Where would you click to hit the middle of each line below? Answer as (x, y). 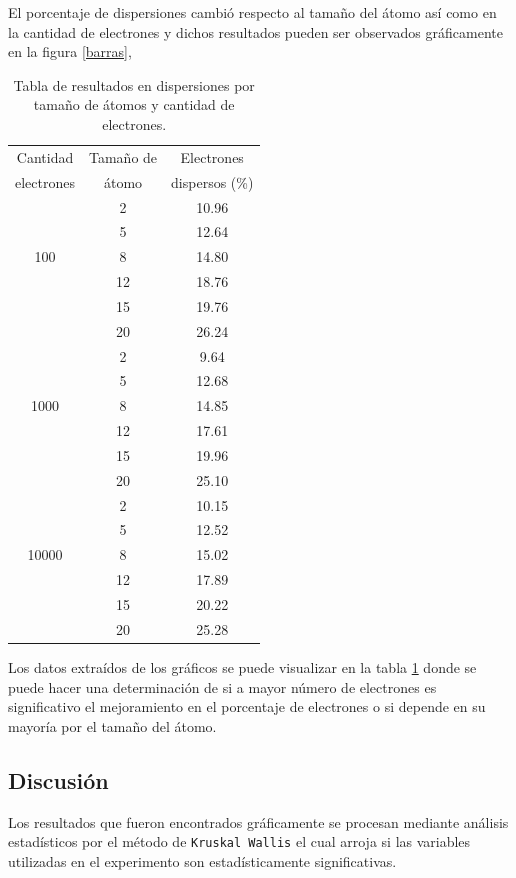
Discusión (58, 779)
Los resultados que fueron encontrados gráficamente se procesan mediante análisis (258, 821)
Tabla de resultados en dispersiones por (134, 84)
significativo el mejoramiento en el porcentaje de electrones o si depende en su (247, 706)
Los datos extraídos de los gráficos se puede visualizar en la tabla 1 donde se (242, 666)
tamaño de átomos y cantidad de (134, 104)
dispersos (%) (212, 181)
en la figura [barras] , (70, 51)
